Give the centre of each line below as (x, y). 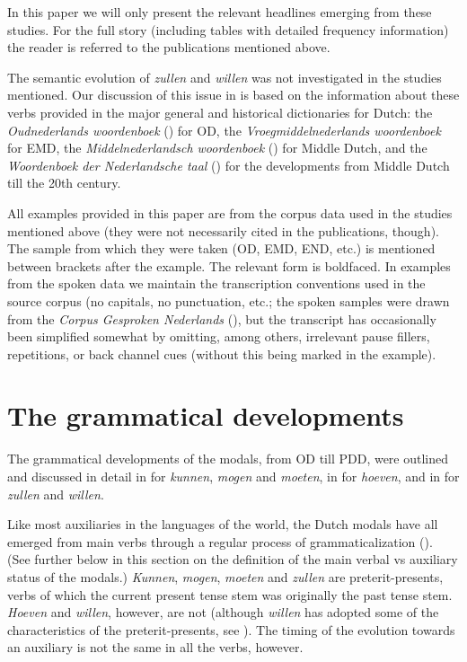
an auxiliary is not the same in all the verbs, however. (155, 647)
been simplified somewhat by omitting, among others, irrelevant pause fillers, (219, 336)
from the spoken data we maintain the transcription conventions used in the (216, 283)
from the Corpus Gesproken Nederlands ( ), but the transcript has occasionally (222, 318)
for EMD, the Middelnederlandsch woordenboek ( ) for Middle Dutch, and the (217, 148)
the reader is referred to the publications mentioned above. (169, 47)
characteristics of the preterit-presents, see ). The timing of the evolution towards (231, 629)
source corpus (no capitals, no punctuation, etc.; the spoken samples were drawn (229, 300)
